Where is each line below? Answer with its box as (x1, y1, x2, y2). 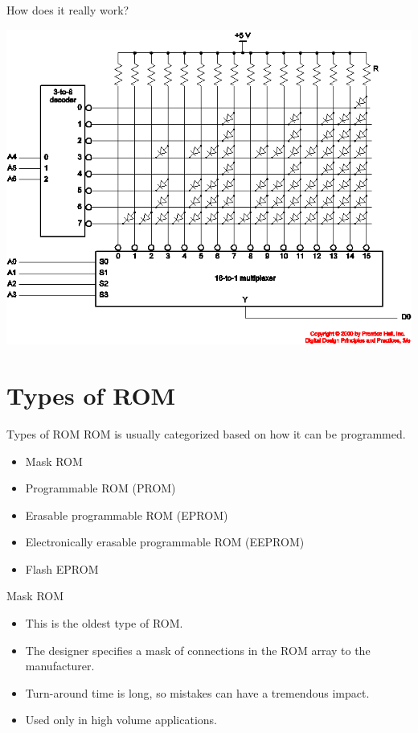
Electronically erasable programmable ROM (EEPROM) (25, 533, 305, 550)
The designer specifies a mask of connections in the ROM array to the (25, 641, 371, 658)
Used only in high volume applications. (25, 711, 217, 728)
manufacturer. (25, 657, 95, 674)
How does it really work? (6, 2, 129, 18)
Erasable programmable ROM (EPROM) (25, 506, 228, 523)
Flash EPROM (25, 560, 99, 577)
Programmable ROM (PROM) (25, 480, 176, 496)
